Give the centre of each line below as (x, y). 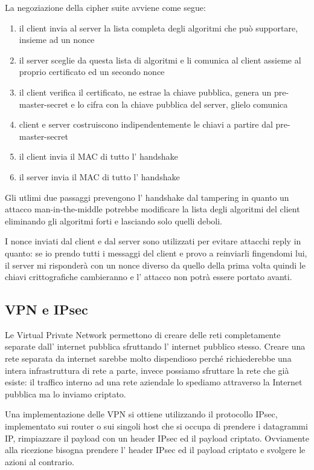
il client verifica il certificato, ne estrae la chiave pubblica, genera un (145, 92)
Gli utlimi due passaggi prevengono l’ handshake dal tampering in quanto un (147, 197)
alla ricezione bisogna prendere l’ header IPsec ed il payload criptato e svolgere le (155, 450)
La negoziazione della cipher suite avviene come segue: (105, 7)
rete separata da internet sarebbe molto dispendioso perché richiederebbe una (148, 358)
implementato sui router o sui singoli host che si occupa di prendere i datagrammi (156, 426)
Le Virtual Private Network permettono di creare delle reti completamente (143, 334)
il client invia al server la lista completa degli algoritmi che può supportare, (159, 28)
